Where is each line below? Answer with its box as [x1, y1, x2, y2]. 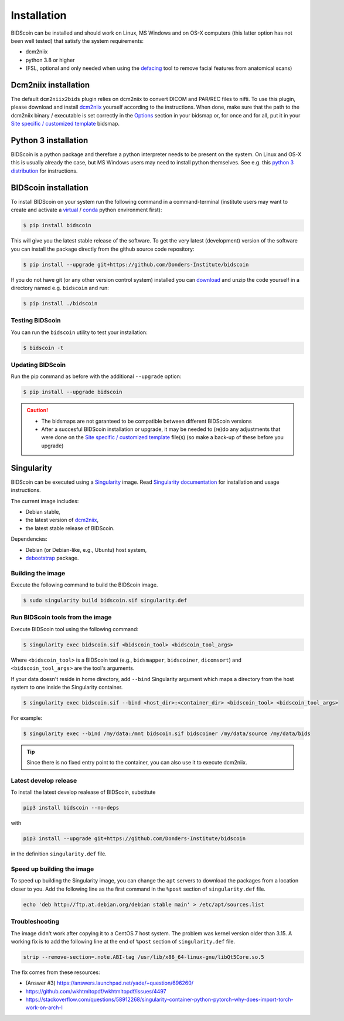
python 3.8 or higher [25, 56, 76, 63]
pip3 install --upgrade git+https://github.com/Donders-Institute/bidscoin [23, 835, 246, 842]
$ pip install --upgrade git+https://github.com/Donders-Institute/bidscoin [23, 261, 249, 268]
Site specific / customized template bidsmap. [11, 120, 120, 127]
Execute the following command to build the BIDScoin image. [11, 581, 158, 588]
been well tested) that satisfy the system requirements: [11, 37, 144, 44]
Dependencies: [11, 535, 48, 542]
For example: [11, 714, 43, 722]
